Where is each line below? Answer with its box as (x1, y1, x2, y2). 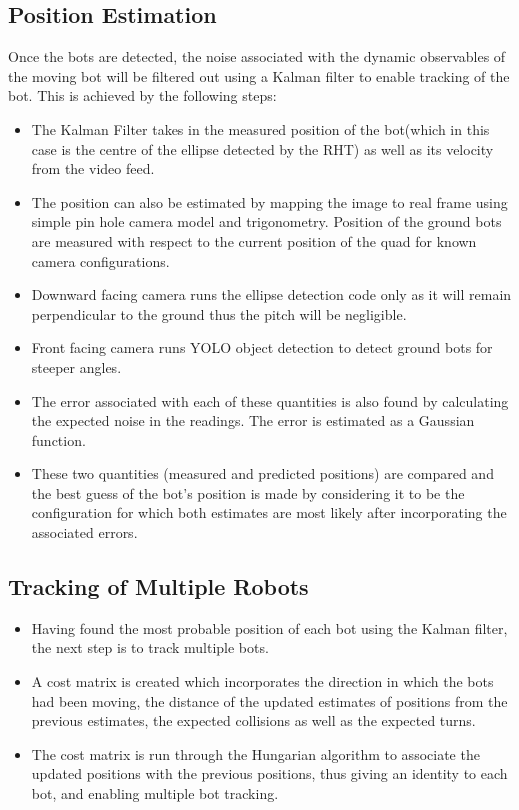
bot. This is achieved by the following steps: (8, 85, 277, 106)
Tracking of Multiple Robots (8, 571, 309, 602)
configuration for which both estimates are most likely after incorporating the (31, 502, 507, 523)
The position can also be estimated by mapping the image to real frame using (31, 191, 508, 212)
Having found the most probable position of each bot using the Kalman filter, (31, 617, 508, 638)
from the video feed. (31, 158, 155, 179)
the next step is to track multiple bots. (31, 637, 269, 658)
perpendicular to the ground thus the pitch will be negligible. (31, 303, 407, 324)
